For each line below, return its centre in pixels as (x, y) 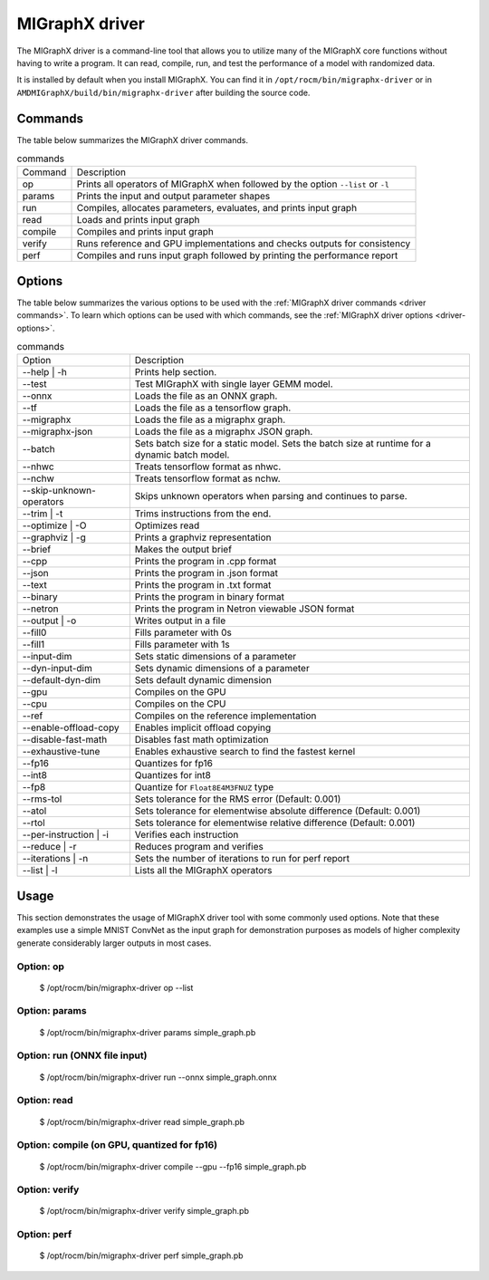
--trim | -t (43, 514)
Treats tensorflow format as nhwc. (208, 467)
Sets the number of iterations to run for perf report (242, 859)
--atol (34, 811)
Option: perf (44, 1235)
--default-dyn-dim (62, 680)
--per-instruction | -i (65, 835)
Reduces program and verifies (199, 847)
